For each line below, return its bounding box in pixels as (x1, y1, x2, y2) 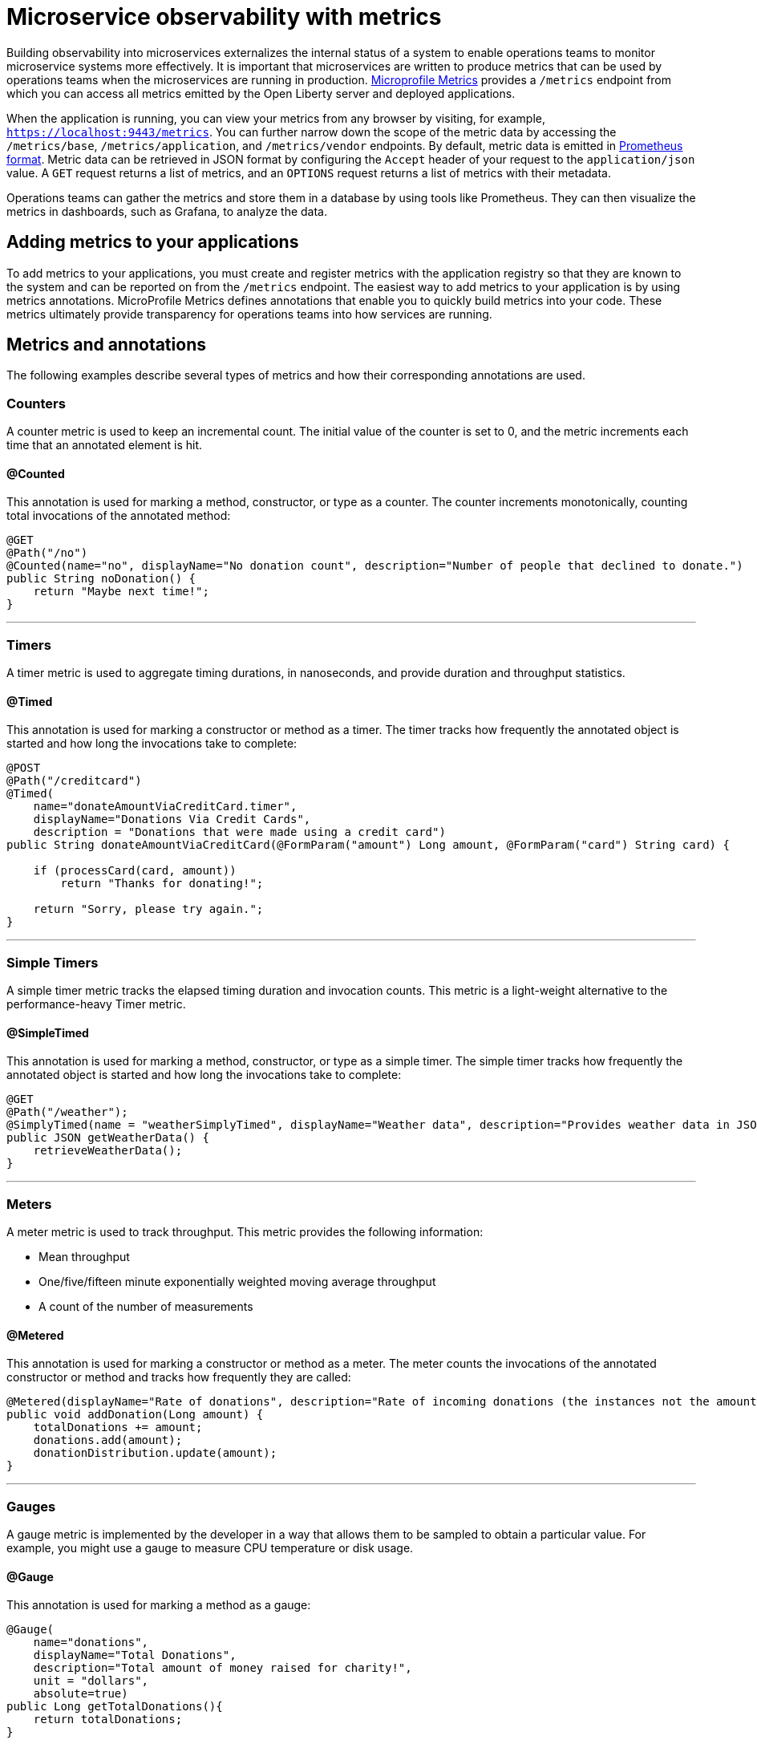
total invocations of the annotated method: (6, 509, 231, 523)
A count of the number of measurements (38, 1300, 253, 1314)
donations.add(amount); (33, 1434, 183, 1447)
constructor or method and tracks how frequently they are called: (6, 1370, 351, 1385)
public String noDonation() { (6, 572, 196, 586)
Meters (6, 1195, 52, 1212)
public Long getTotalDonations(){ (6, 1700, 223, 1714)
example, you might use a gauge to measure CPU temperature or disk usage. (6, 1541, 414, 1555)
